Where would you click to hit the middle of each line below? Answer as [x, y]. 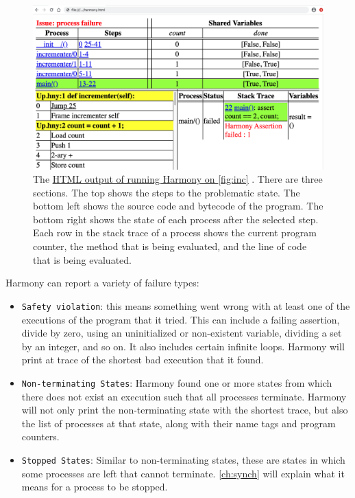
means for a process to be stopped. [95, 487]
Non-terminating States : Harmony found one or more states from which [177, 382]
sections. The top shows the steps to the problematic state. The [167, 192]
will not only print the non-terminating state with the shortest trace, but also [185, 410]
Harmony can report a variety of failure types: [102, 283]
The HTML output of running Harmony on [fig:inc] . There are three [178, 179]
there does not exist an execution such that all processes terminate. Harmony [184, 396]
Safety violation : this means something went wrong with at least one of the [186, 305]
